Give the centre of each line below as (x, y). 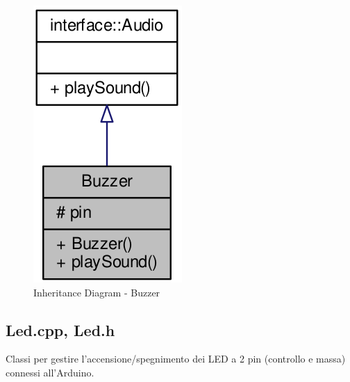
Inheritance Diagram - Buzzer (97, 292)
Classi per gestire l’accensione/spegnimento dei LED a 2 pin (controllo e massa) (176, 359)
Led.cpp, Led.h (60, 329)
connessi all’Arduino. (50, 372)
